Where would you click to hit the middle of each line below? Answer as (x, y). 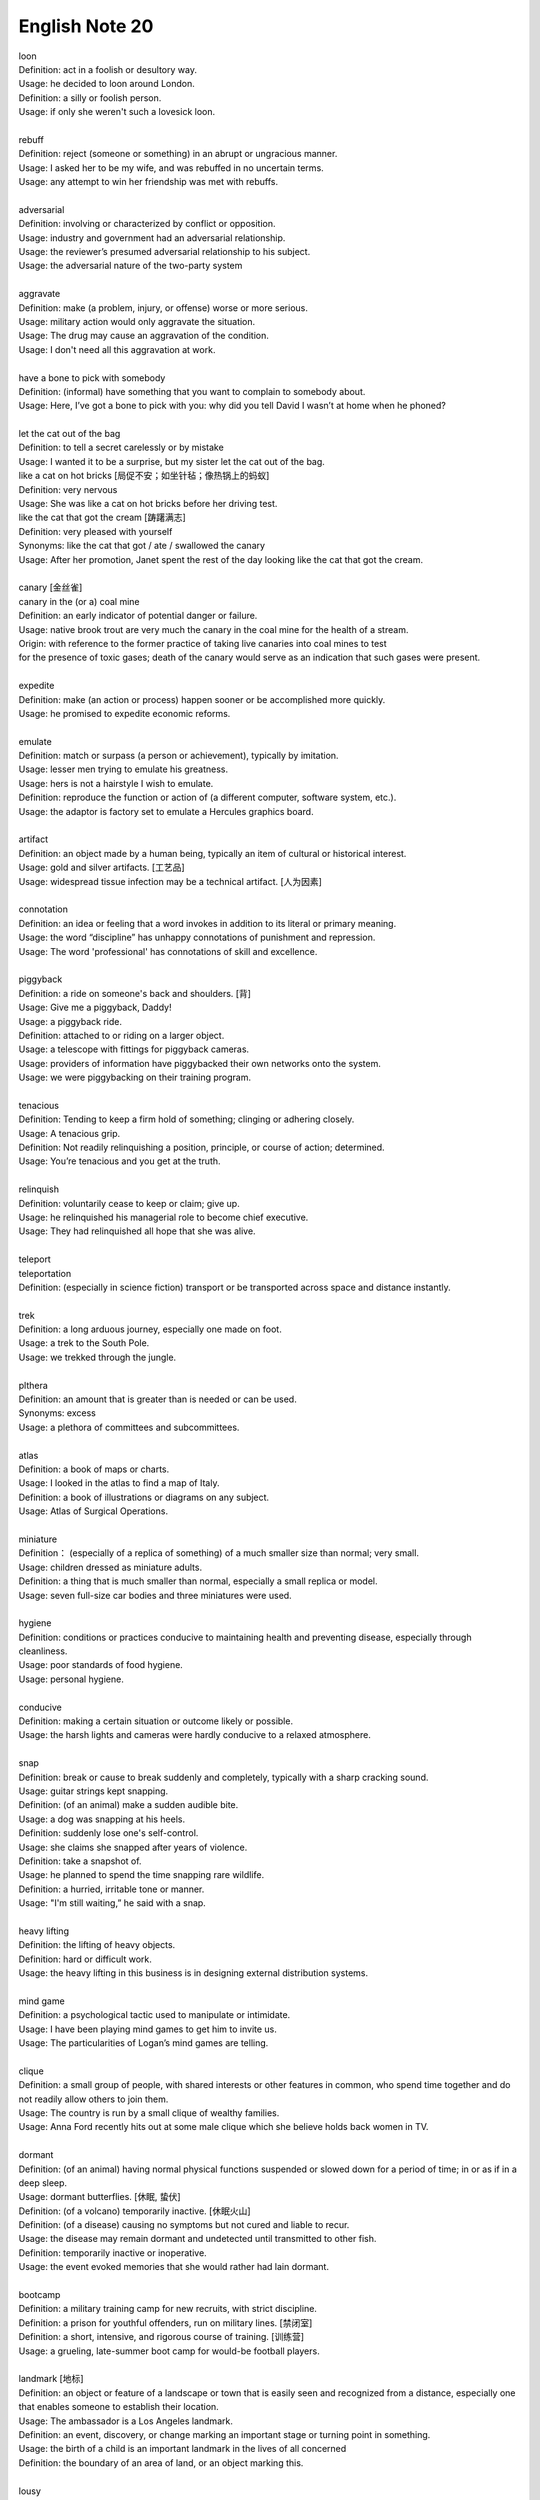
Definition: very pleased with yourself (95, 531)
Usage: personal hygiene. (71, 1679)
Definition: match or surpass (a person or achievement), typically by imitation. (178, 756)
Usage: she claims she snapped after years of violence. (133, 1847)
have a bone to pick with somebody (92, 377)
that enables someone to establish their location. (118, 2407)
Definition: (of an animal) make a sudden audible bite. (128, 1805)
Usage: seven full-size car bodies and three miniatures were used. (155, 1595)
